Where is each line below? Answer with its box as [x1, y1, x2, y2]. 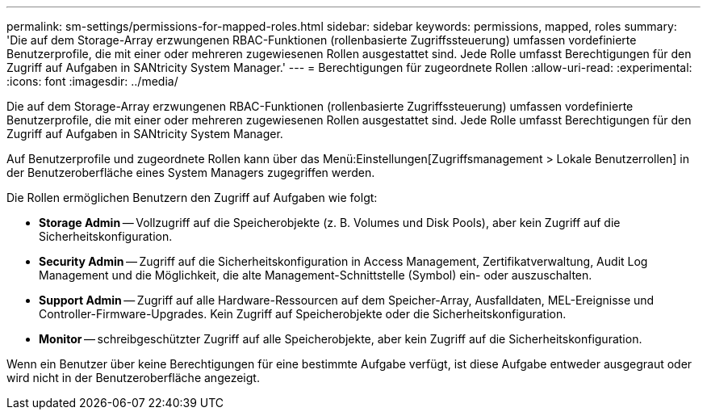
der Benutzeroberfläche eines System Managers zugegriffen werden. [6, 166, 375, 179]
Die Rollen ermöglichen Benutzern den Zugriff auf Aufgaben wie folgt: [6, 191, 378, 204]
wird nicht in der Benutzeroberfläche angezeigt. [6, 371, 260, 384]
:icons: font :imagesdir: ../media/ [6, 74, 178, 88]
